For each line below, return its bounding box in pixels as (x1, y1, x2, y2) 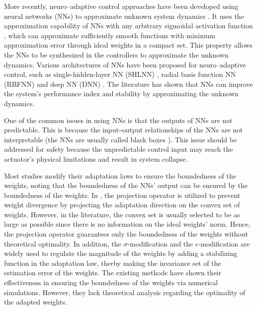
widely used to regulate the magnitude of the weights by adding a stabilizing (4, 248, 238, 258)
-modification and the (127, 238, 193, 248)
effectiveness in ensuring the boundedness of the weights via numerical (4, 277, 218, 288)
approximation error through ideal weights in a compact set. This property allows (4, 40, 253, 50)
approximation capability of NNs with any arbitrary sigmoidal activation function (4, 20, 253, 31)
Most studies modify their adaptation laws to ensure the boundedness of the (4, 170, 236, 181)
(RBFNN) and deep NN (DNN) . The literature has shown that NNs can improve (4, 78, 253, 89)
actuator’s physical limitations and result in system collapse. (4, 153, 188, 164)
